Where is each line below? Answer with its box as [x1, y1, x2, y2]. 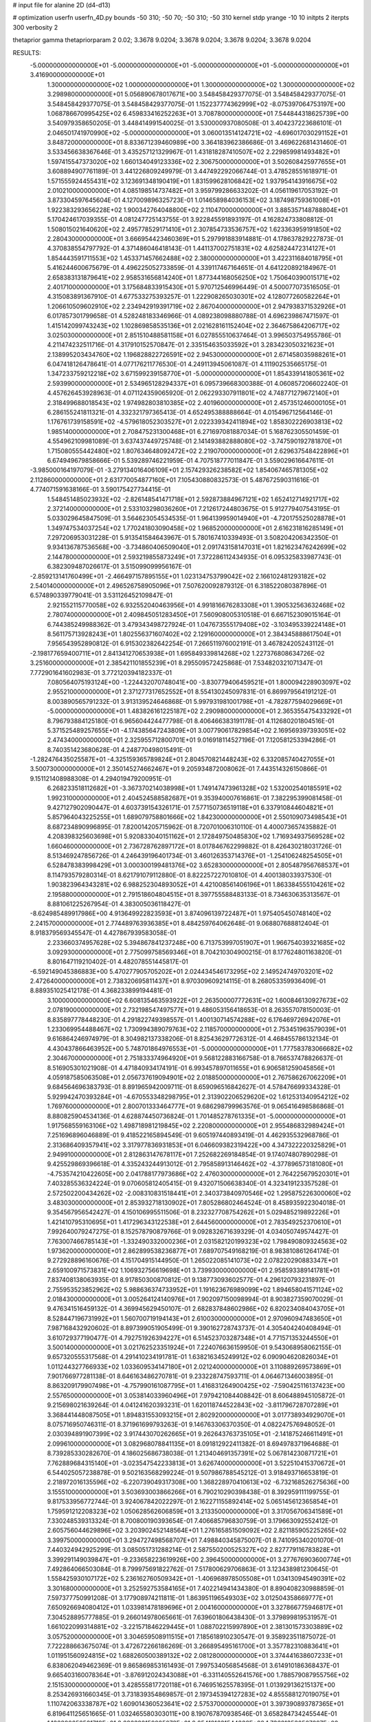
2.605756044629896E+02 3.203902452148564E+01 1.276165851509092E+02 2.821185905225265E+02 [47, 1526, 347, 1535]
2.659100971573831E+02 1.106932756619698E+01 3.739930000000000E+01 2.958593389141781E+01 [47, 1266, 340, 1274]
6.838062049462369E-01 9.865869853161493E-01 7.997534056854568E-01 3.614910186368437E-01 [47, 1661, 339, 1670]
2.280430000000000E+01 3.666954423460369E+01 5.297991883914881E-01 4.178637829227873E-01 [47, 234, 344, 242]
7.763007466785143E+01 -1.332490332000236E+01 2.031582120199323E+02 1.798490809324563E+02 [47, 1237, 348, 1245]
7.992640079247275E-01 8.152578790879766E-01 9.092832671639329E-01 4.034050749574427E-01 [47, 1227, 339, 1236]
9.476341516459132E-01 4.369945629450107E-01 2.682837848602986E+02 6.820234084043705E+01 [47, 1305, 345, 1313]
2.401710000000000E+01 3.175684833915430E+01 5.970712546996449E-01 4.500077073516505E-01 [47, 282, 340, 291]
